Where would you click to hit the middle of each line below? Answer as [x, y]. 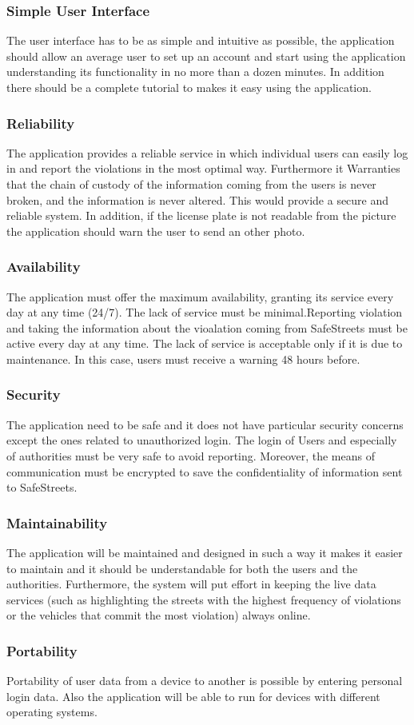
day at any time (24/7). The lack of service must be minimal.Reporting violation [205, 312]
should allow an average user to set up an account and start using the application [206, 56]
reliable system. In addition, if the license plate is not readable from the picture [201, 215]
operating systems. [52, 712]
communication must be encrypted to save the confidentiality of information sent [205, 471]
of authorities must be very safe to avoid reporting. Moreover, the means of [191, 455]
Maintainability [57, 522]
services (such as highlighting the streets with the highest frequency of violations [204, 599]
